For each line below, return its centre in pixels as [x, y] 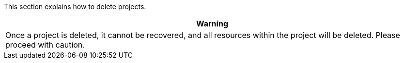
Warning [212, 24]
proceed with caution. [45, 45]
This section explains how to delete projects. [75, 6]
